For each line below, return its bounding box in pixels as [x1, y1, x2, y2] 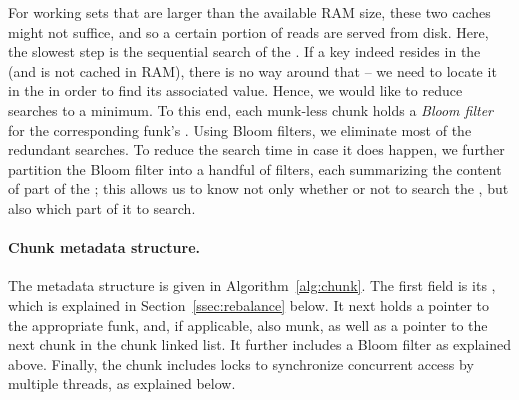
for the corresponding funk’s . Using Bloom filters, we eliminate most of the [8, 119, 472, 140]
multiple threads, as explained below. [8, 373, 236, 394]
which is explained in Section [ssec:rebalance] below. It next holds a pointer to [8, 294, 490, 315]
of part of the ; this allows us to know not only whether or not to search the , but [8, 178, 509, 199]
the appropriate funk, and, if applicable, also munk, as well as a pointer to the [8, 314, 488, 335]
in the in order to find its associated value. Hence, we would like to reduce [8, 80, 463, 101]
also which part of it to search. [8, 197, 196, 218]
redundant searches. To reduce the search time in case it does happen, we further [8, 139, 505, 160]
